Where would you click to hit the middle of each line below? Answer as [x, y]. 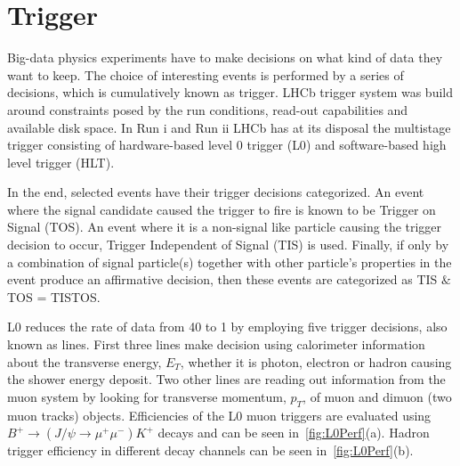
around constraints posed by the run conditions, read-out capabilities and [208, 109]
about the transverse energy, [85, 361]
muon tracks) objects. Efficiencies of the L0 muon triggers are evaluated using [219, 415]
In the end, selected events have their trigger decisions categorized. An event [216, 192]
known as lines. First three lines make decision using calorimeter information [216, 344]
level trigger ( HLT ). [61, 162]
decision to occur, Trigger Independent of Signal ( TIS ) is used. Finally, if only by [228, 245]
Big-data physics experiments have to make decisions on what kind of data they [225, 57]
